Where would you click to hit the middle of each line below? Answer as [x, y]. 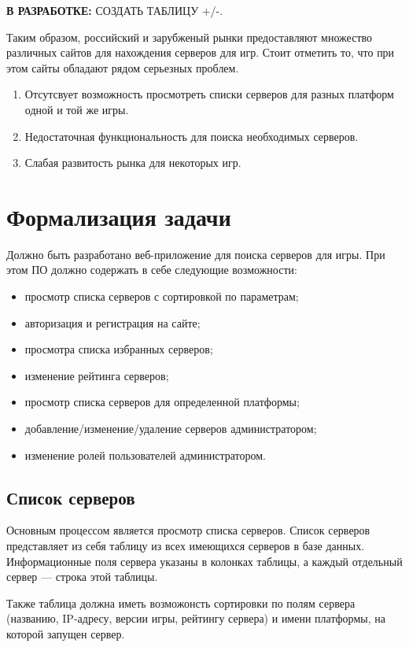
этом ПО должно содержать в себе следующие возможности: [152, 270]
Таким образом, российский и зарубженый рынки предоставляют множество [190, 37]
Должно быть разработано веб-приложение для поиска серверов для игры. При [196, 254]
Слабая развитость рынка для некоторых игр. [133, 163]
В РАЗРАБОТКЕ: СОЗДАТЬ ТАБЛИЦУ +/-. [115, 10]
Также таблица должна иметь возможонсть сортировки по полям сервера [181, 603]
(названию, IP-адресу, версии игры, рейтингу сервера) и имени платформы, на [196, 618]
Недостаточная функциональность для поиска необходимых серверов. [192, 136]
